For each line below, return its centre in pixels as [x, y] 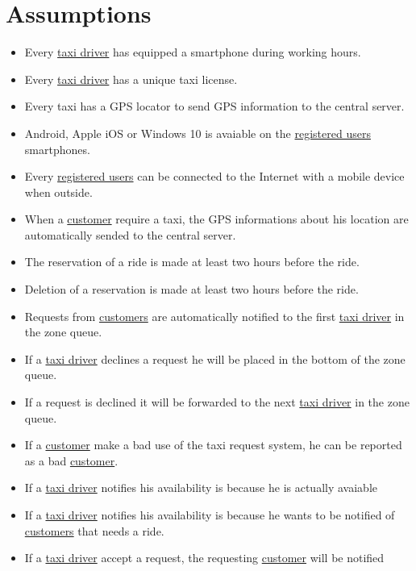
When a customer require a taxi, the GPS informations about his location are [216, 219]
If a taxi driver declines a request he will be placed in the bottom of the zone [215, 358]
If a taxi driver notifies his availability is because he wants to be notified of [210, 515]
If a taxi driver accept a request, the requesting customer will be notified [204, 558]
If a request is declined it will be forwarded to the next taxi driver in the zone [217, 402]
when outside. [58, 192]
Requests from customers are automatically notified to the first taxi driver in [214, 316]
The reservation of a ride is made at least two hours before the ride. [192, 262]
